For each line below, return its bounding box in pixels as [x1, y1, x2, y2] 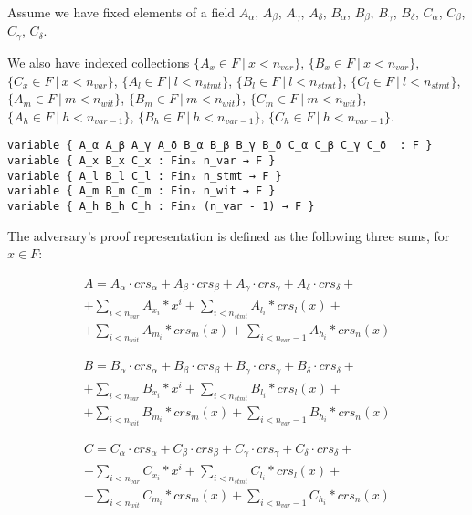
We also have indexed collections [7, 52, 190, 71]
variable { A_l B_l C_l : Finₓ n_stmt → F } [7, 169, 282, 183]
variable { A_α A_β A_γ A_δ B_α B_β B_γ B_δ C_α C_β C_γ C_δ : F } [7, 139, 433, 152]
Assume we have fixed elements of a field [7, 3, 236, 21]
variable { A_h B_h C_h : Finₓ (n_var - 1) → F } [7, 199, 315, 213]
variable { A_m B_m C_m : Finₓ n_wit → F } [7, 184, 276, 198]
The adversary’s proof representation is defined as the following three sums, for [7, 226, 450, 245]
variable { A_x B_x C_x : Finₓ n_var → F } [7, 153, 276, 167]
